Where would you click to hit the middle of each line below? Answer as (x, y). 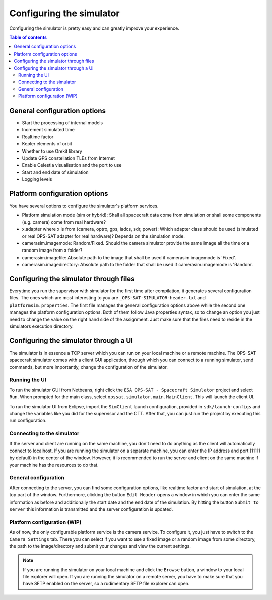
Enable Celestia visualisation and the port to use (72, 165)
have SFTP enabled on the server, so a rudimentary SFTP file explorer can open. (106, 584)
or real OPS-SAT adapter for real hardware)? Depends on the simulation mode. (103, 236)
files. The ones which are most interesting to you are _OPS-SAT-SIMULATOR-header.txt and (108, 298)
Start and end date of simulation (55, 172)
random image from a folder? (52, 251)
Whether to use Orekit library (52, 151)
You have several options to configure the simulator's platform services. (84, 206)
